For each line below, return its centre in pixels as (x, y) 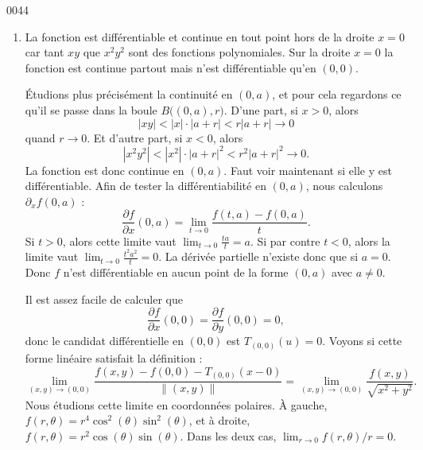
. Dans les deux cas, (228, 435)
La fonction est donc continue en (105, 170)
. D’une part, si (261, 109)
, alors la (369, 241)
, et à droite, (219, 420)
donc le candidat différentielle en (104, 341)
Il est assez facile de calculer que (104, 299)
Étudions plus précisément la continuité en (129, 94)
